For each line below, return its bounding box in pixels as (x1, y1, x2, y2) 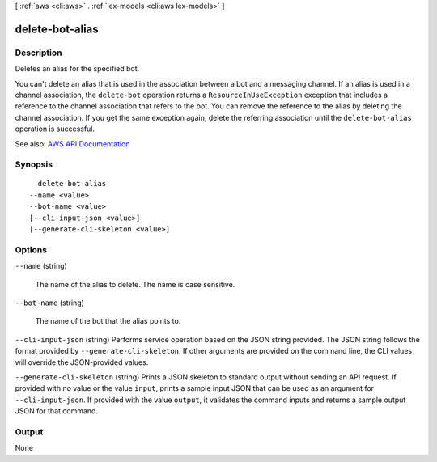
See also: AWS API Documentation (15, 138, 130, 149)
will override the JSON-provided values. (15, 357, 149, 367)
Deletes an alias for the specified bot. (15, 64, 140, 74)
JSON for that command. (15, 406, 99, 416)
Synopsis (15, 159, 53, 170)
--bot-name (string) (15, 298, 85, 307)
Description (15, 47, 62, 58)
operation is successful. (15, 124, 95, 134)
